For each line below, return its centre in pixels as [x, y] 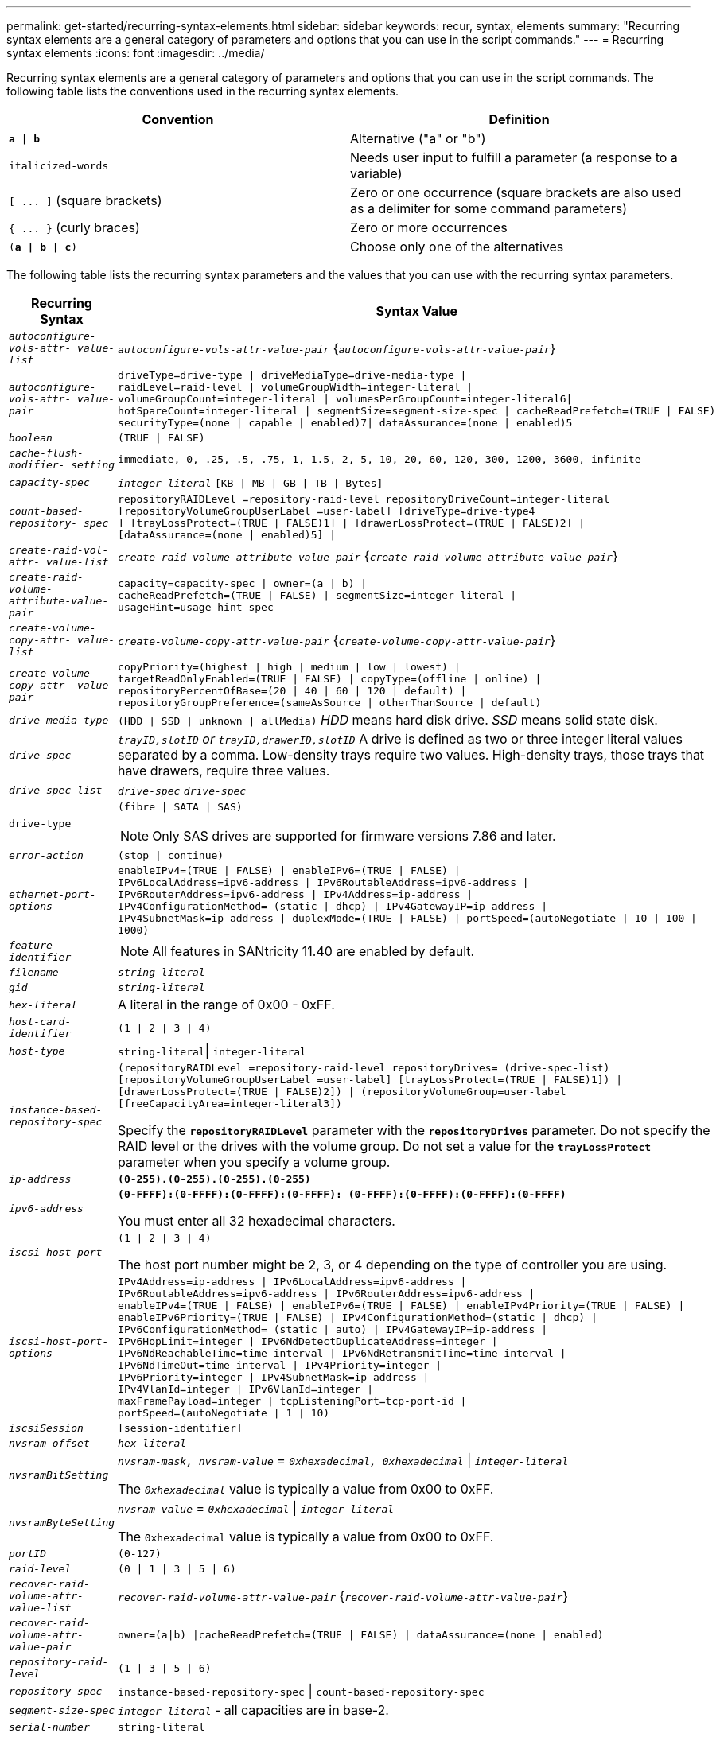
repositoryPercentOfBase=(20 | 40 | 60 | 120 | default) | [292, 691]
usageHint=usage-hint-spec [196, 607]
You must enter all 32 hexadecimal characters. [257, 1221]
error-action [46, 855]
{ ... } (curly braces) [74, 227]
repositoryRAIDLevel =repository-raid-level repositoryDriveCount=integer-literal [364, 499]
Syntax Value [416, 311]
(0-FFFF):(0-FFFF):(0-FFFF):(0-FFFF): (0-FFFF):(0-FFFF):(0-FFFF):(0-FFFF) [342, 1194]
